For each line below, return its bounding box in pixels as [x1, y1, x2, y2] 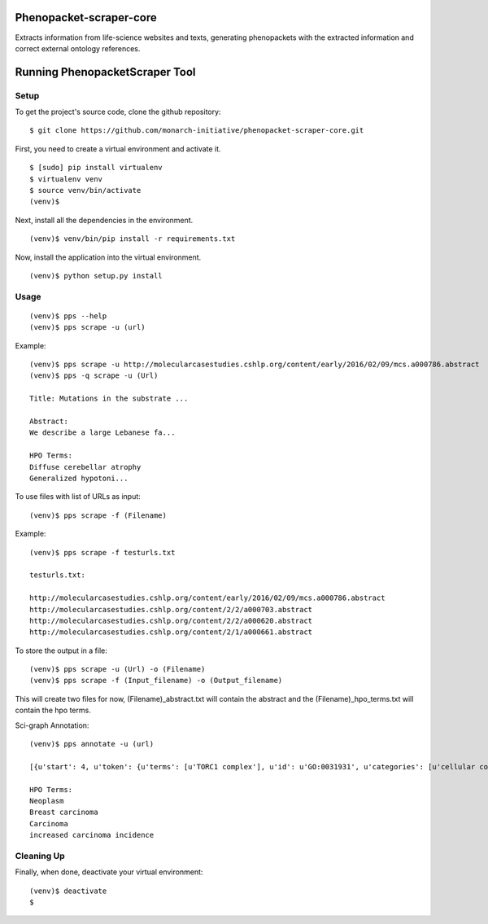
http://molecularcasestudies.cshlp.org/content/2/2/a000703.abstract [29, 605, 313, 614]
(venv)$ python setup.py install [29, 271, 163, 280]
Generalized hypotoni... [29, 474, 129, 483]
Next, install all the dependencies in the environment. [15, 215, 194, 225]
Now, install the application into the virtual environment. [15, 252, 202, 262]
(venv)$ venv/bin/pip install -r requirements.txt [29, 234, 236, 243]
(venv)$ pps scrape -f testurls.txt [29, 548, 176, 557]
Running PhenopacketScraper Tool [15, 65, 196, 79]
